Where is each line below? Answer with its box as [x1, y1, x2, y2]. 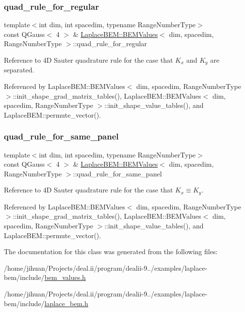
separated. [4, 65, 34, 75]
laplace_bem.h [44, 298, 88, 308]
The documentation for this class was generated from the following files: [4, 246, 218, 257]
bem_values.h [44, 272, 86, 282]
